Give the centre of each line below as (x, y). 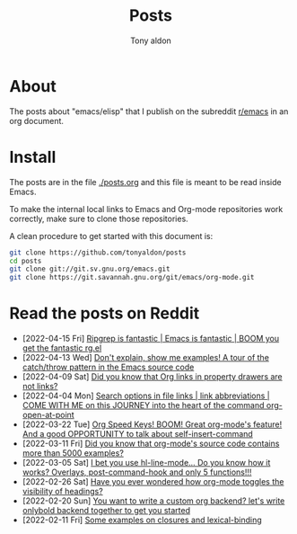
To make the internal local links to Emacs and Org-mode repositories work (146, 209)
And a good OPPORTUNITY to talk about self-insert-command (137, 434)
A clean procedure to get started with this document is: (111, 236)
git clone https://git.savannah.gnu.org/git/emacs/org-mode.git (132, 278)
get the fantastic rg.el (62, 348)
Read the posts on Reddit (105, 313)
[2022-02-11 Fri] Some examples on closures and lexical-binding (142, 520)
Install (33, 157)
